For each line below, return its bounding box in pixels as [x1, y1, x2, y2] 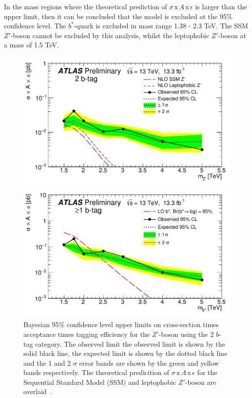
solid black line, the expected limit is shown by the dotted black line [23, 348, 228, 358]
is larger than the [195, 1, 247, 11]
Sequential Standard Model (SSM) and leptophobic [23, 376, 176, 387]
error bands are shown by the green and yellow [79, 357, 219, 368]
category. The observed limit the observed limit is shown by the [35, 338, 225, 349]
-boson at [218, 30, 246, 40]
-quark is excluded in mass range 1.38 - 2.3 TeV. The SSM [74, 21, 248, 31]
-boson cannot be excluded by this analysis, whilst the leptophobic [10, 30, 210, 40]
